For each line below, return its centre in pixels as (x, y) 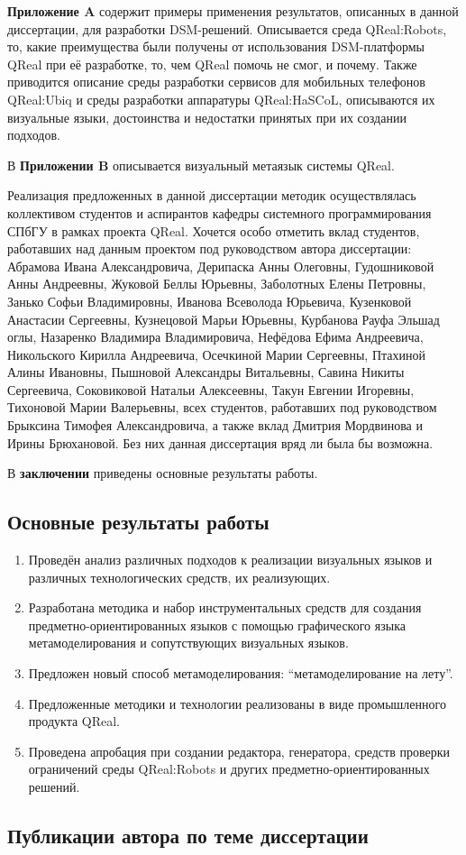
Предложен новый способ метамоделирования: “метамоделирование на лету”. (241, 673)
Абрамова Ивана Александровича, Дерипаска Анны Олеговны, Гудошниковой (221, 266)
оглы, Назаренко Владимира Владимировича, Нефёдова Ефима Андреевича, (215, 337)
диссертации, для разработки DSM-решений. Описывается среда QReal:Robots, (227, 28)
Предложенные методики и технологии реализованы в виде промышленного (237, 703)
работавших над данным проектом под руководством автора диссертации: (210, 248)
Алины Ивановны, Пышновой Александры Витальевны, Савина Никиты (206, 372)
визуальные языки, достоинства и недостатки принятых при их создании (207, 117)
